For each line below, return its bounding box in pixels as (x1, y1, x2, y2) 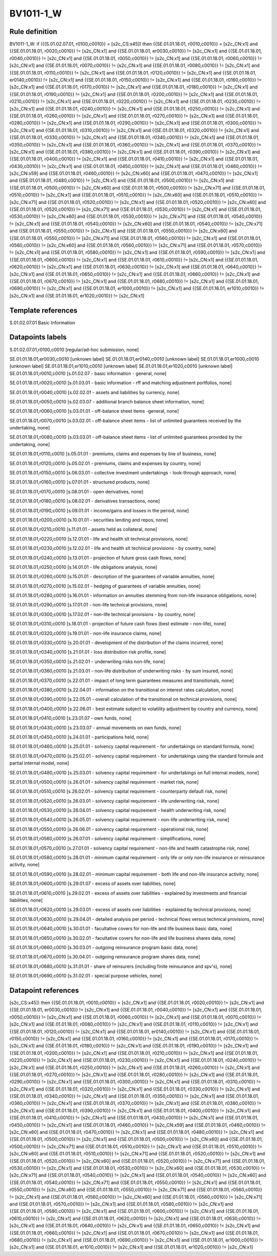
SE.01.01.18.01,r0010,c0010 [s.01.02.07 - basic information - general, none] (9, 370, 167, 376)
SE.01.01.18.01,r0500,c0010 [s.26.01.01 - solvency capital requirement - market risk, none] (9, 779, 199, 785)
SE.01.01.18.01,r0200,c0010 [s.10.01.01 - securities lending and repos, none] (9, 516, 169, 523)
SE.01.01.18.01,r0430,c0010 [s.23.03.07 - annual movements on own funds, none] (9, 725, 182, 731)
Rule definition (9, 27, 57, 36)
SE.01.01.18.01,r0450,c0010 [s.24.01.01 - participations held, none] (9, 734, 149, 740)
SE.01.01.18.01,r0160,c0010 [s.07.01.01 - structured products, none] (9, 479, 150, 485)
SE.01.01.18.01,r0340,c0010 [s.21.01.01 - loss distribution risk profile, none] (9, 649, 166, 655)
